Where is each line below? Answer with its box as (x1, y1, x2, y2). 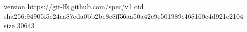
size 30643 (4, 20, 35, 31)
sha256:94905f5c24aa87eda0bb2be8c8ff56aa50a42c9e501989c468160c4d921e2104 (4, 11, 243, 21)
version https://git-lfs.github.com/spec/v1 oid (4, 1, 144, 11)
